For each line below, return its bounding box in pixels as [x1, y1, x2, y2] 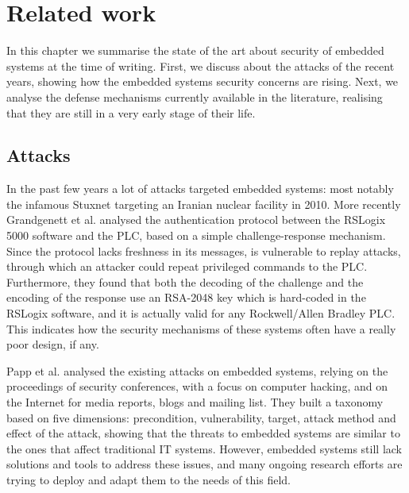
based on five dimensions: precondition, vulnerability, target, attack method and [6, 409, 396, 426]
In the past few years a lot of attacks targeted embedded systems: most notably [6, 180, 394, 197]
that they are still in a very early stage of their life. [6, 104, 256, 121]
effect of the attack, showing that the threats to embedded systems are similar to [6, 425, 400, 441]
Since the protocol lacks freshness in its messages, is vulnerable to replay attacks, [6, 242, 401, 259]
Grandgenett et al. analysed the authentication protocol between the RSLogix [6, 211, 386, 228]
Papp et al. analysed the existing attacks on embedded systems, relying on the [6, 362, 388, 379]
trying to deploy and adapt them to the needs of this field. [6, 471, 291, 487]
